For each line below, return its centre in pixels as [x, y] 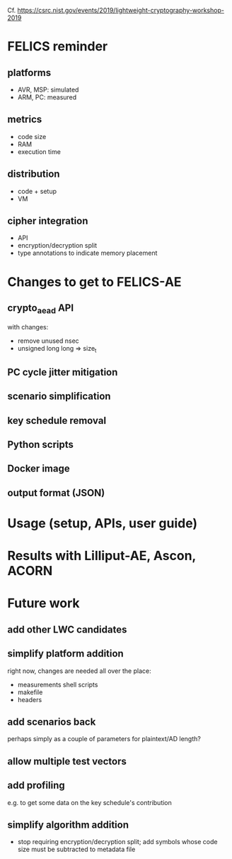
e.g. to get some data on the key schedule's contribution [89, 802]
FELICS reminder [58, 46]
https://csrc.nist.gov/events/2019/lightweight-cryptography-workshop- [121, 10]
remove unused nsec [48, 341]
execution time [39, 151]
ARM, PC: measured [47, 97]
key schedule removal [57, 421]
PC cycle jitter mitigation [63, 372]
